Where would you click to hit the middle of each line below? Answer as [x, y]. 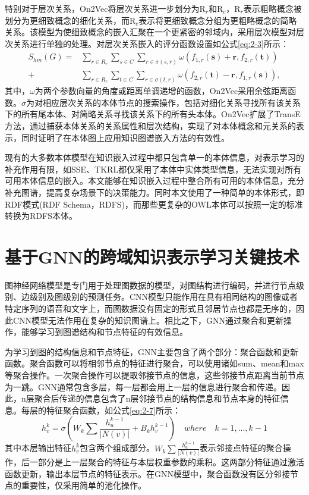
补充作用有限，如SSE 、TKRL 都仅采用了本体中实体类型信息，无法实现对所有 [153, 169]
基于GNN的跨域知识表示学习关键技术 [152, 256]
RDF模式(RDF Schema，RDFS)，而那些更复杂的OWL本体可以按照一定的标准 [154, 204]
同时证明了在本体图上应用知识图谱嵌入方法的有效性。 [125, 137]
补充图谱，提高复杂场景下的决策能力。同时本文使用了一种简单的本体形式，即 [154, 192]
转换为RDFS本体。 [41, 216]
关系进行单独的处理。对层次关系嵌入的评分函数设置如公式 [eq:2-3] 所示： [151, 43]
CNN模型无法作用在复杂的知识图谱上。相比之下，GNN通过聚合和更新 [148, 320]
